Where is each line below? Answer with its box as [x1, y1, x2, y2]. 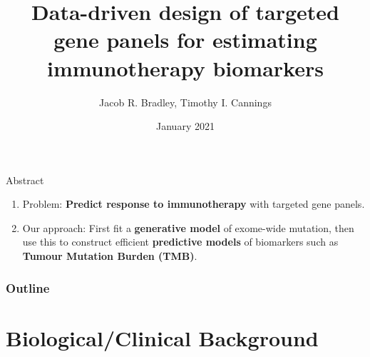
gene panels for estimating [53, 25, 317, 54]
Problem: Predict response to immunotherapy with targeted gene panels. [22, 196, 365, 211]
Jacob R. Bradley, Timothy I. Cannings [99, 94, 272, 109]
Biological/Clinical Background [6, 323, 319, 352]
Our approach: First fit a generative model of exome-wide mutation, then [22, 220, 354, 235]
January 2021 [156, 119, 215, 134]
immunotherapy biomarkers [47, 53, 324, 82]
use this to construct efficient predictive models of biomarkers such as [22, 234, 339, 249]
